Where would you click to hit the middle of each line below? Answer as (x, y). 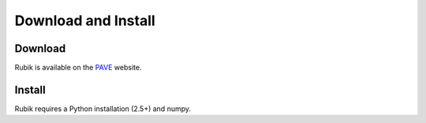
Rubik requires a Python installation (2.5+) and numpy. (103, 108)
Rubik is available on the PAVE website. (78, 68)
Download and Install (85, 20)
